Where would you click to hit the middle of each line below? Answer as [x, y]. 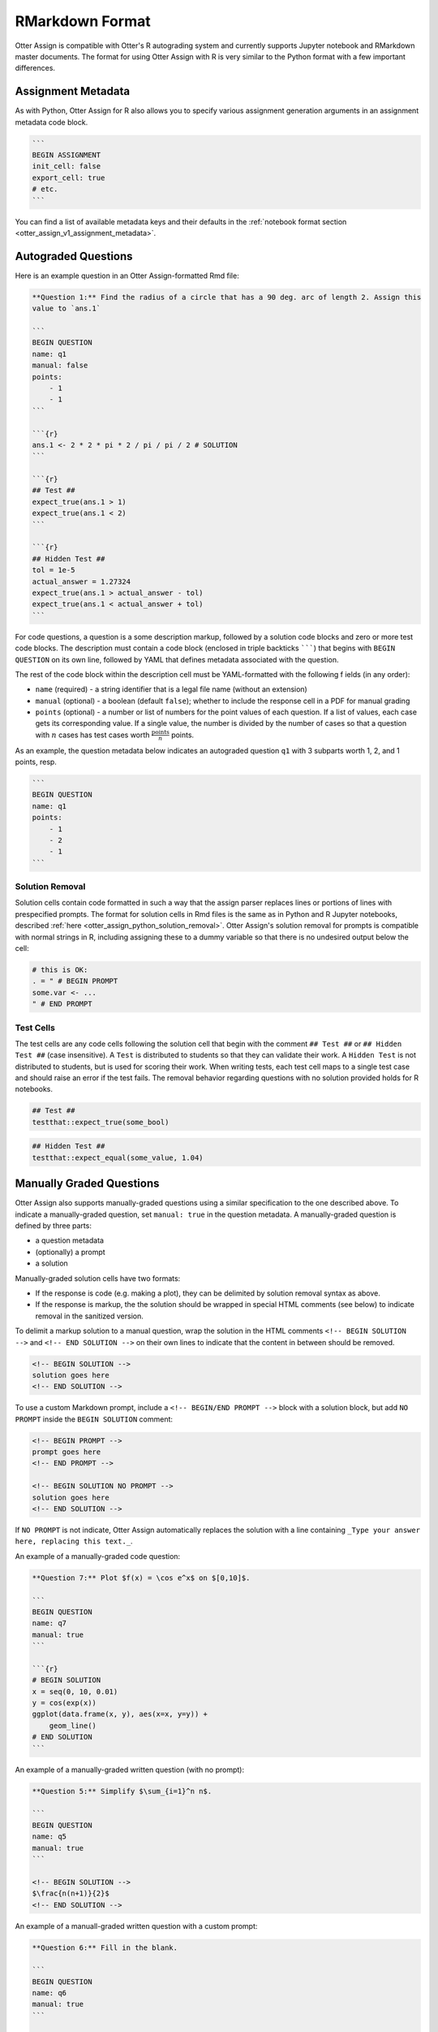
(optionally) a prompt [70, 1252]
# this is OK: [60, 970]
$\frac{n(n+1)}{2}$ [71, 1893]
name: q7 [49, 1623]
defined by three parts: [54, 1226]
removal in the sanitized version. [89, 1316]
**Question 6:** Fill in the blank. [105, 1947]
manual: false [60, 365]
